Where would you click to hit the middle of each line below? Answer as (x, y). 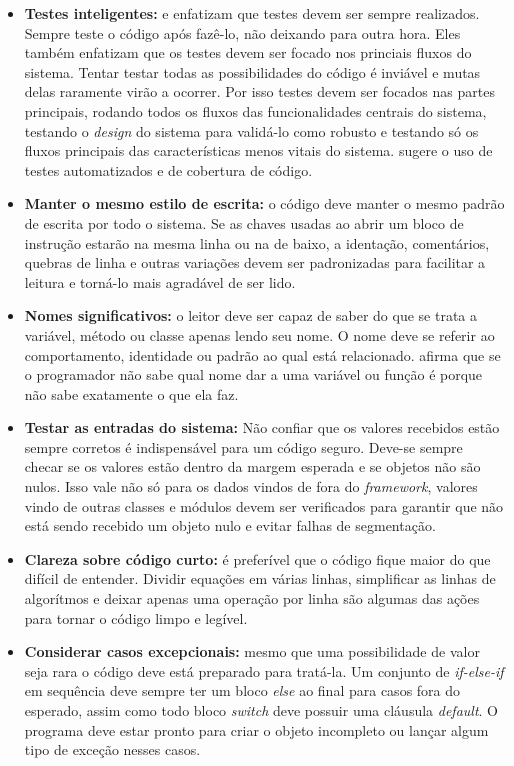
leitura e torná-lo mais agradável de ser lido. (160, 281)
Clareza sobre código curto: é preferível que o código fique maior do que (257, 558)
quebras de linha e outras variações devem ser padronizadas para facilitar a (255, 262)
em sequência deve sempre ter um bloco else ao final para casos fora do (242, 690)
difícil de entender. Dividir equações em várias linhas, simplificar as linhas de (260, 578)
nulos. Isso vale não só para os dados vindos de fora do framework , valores (251, 486)
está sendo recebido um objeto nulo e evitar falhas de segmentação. (230, 525)
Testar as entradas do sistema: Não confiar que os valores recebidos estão (262, 427)
